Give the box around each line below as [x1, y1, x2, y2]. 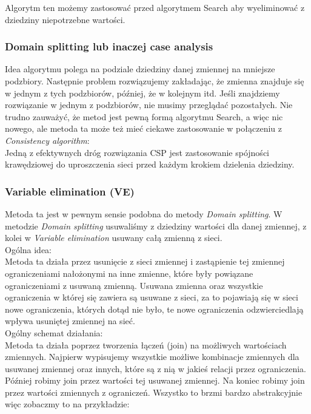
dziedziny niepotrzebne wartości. [5, 13, 125, 25]
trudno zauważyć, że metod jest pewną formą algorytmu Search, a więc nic [5, 110, 283, 123]
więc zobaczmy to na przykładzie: [5, 398, 130, 410]
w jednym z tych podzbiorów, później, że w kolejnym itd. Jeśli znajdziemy [5, 86, 280, 99]
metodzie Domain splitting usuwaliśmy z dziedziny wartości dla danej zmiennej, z [5, 219, 307, 232]
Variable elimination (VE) [5, 183, 135, 199]
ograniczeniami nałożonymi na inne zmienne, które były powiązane [5, 266, 253, 279]
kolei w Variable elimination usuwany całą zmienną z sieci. [5, 231, 222, 244]
